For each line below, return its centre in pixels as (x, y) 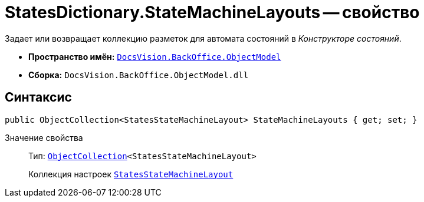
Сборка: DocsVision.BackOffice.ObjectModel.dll (139, 75)
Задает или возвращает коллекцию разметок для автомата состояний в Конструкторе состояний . (203, 38)
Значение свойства (44, 137)
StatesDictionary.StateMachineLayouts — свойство (212, 12)
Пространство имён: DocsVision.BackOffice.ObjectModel (155, 56)
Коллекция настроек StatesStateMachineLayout (131, 174)
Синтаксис (38, 97)
